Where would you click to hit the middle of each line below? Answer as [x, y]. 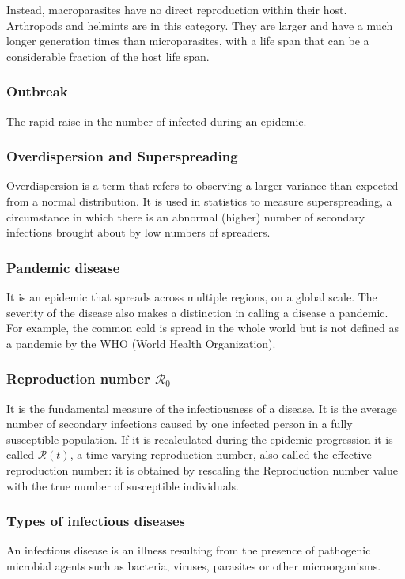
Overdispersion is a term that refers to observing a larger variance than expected [202, 185]
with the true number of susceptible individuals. [123, 485]
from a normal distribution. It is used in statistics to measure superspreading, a [199, 201]
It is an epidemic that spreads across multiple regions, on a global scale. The [192, 297]
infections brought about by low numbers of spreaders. [138, 232]
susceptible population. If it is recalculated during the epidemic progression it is [200, 439]
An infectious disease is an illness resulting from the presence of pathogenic [189, 550]
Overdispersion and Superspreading [122, 156]
